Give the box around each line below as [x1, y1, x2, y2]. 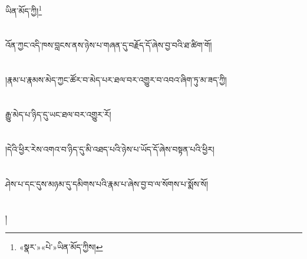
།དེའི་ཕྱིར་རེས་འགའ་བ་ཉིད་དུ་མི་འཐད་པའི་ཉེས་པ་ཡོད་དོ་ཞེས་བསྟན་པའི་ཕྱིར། [5, 142, 214, 155]
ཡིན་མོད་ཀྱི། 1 [5, 3, 42, 16]
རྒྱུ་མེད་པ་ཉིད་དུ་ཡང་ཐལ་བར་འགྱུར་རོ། [5, 108, 111, 120]
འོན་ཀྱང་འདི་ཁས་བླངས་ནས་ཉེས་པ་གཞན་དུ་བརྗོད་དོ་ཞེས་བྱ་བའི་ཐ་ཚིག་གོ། [5, 39, 212, 51]
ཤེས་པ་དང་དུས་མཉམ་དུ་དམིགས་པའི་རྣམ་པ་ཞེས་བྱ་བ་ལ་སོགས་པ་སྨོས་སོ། [5, 177, 209, 190]
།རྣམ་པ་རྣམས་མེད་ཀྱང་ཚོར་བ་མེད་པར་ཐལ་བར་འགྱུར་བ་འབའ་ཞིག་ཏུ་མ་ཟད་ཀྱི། [5, 74, 227, 86]
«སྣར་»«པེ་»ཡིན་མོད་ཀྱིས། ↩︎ [19, 240, 103, 253]
